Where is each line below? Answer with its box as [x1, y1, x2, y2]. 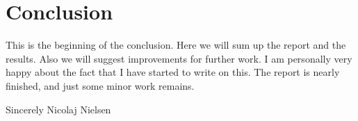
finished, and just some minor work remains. [6, 78, 195, 92]
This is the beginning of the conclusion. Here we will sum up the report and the [6, 38, 346, 52]
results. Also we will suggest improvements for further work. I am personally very [6, 51, 352, 65]
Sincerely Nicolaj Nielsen [6, 102, 111, 116]
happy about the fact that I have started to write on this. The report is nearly [6, 65, 340, 79]
